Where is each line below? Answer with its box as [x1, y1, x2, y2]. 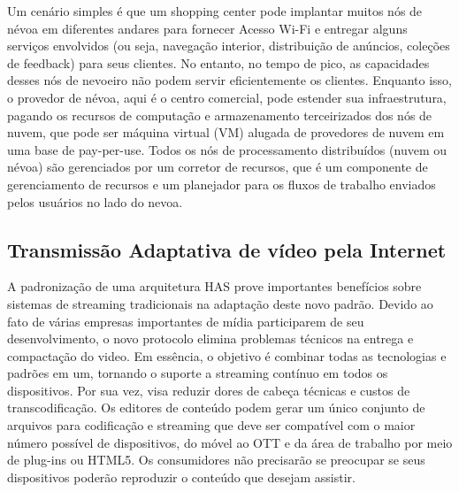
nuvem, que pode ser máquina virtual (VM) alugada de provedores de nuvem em [7, 123, 445, 142]
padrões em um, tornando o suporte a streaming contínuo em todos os [7, 364, 388, 382]
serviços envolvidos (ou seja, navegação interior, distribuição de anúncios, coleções [7, 36, 450, 55]
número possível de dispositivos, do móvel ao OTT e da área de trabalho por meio [7, 433, 453, 451]
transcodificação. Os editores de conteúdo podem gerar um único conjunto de [7, 398, 425, 417]
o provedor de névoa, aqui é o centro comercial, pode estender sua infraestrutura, [7, 88, 447, 106]
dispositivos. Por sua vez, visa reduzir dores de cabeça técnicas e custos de [7, 381, 410, 399]
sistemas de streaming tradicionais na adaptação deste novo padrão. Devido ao [7, 294, 433, 312]
